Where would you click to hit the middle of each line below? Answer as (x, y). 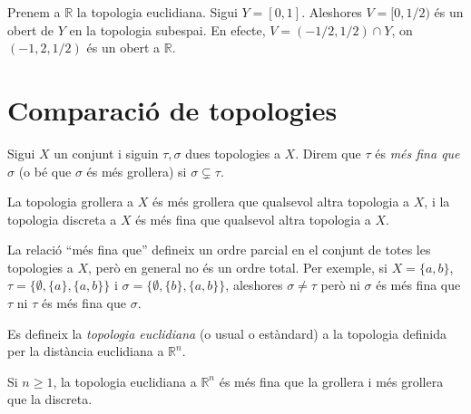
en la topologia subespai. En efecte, (167, 29)
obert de (30, 29)
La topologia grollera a (71, 202)
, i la (437, 202)
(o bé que (45, 171)
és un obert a (123, 48)
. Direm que (328, 153)
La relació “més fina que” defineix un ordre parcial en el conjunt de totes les (219, 250)
